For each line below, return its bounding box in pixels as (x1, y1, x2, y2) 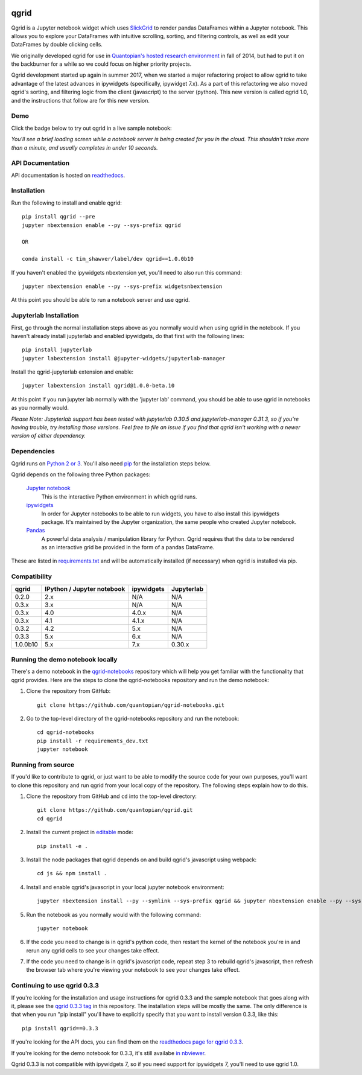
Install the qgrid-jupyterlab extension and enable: (11, 368, 134, 375)
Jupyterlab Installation (11, 311, 80, 320)
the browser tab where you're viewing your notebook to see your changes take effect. (26, 966, 240, 974)
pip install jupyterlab (22, 346, 92, 353)
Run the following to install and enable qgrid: (11, 199, 122, 206)
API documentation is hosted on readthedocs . (11, 171, 125, 179)
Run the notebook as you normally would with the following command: (26, 911, 202, 918)
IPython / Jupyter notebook (44, 584, 125, 593)
